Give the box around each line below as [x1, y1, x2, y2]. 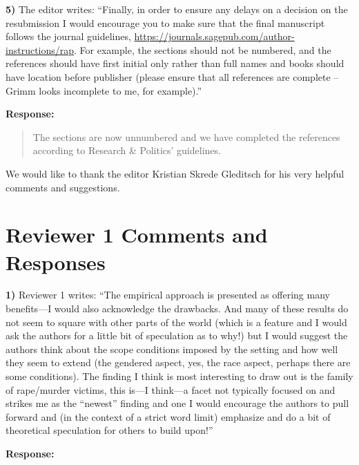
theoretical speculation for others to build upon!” [6, 423, 213, 437]
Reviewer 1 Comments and [6, 220, 268, 249]
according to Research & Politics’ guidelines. [32, 143, 221, 158]
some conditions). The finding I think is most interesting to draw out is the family [6, 369, 353, 383]
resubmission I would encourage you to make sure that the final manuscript [6, 15, 325, 30]
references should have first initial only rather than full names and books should [6, 56, 345, 70]
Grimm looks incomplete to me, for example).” [6, 83, 202, 97]
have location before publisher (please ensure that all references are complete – [6, 69, 339, 84]
